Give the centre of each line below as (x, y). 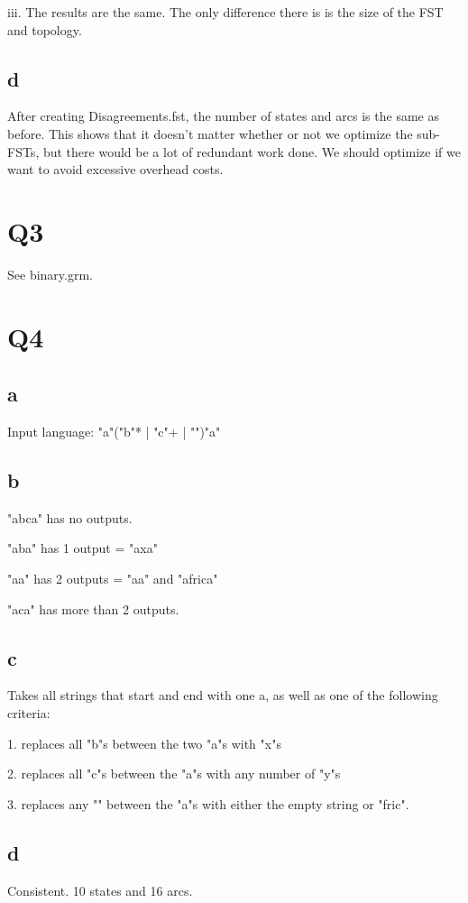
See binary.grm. (50, 274)
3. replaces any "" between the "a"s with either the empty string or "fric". (208, 803)
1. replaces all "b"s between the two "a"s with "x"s (144, 743)
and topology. (45, 29)
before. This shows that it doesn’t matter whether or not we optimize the (210, 133)
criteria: (29, 713)
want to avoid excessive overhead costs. (115, 169)
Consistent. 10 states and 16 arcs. (100, 890)
